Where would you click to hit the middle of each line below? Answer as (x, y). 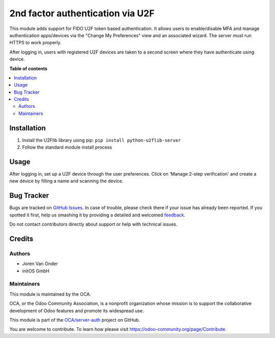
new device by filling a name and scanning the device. (66, 181)
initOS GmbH (36, 271)
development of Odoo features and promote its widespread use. (77, 311)
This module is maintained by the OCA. (50, 294)
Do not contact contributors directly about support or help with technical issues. (93, 224)
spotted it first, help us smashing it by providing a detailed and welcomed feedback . (98, 215)
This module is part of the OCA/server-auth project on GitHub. (75, 320)
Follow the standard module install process (67, 147)
